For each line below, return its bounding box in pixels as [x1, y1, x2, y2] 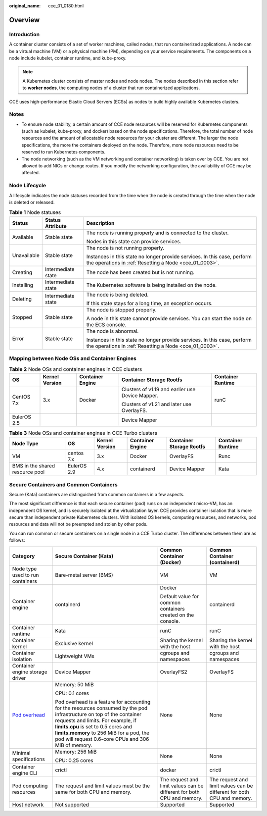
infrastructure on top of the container [55, 711, 142, 717]
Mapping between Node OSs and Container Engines [9, 355, 137, 362]
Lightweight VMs [55, 653, 95, 660]
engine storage [12, 668, 47, 675]
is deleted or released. [9, 199, 55, 205]
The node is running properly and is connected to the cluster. [86, 229, 229, 236]
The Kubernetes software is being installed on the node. [86, 281, 217, 288]
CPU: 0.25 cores [55, 757, 93, 764]
